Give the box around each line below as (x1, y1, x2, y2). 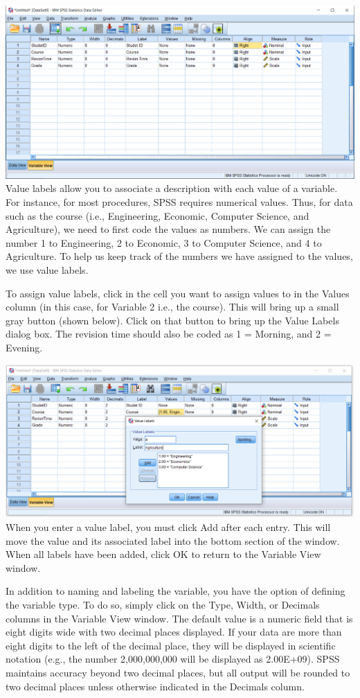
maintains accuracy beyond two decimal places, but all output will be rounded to (6, 665, 350, 680)
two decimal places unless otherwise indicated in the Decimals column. (6, 679, 305, 693)
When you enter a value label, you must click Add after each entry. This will (6, 520, 331, 534)
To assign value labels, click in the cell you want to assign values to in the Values (6, 286, 350, 300)
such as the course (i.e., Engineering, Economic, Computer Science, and (6, 208, 309, 223)
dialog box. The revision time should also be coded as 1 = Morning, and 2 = (6, 326, 332, 341)
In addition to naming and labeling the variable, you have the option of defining (6, 584, 345, 598)
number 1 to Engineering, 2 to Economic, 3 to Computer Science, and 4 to (6, 235, 322, 250)
